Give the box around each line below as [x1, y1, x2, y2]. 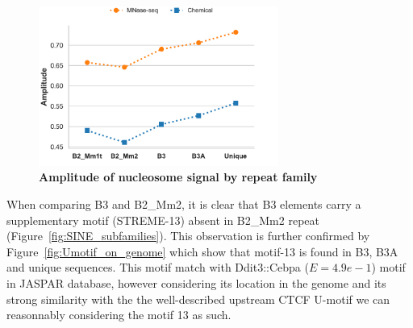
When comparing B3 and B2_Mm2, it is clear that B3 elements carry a [6, 196, 361, 213]
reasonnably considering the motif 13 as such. [6, 306, 232, 323]
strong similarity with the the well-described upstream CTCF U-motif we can [6, 290, 390, 307]
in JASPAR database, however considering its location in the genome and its [6, 275, 386, 292]
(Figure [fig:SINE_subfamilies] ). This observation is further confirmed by [6, 227, 370, 244]
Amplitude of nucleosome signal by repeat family [39, 168, 318, 185]
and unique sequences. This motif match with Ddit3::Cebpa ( [6, 259, 309, 276]
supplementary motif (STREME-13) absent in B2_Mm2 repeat [6, 211, 319, 228]
